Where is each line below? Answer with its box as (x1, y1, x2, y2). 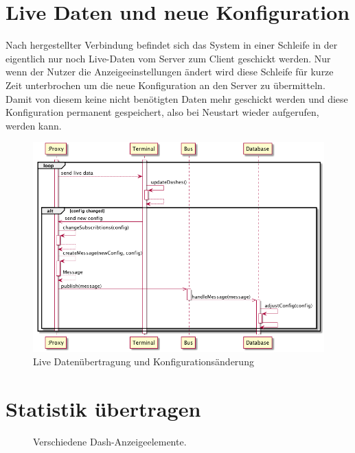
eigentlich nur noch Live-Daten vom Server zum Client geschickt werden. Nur (5, 51, 331, 65)
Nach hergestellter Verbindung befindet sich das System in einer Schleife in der (5, 38, 338, 52)
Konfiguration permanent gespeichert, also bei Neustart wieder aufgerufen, (5, 105, 319, 119)
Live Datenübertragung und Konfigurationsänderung (33, 354, 254, 369)
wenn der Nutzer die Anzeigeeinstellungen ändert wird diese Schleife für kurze (5, 64, 334, 79)
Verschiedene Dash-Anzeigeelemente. (33, 434, 187, 449)
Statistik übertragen (5, 395, 201, 423)
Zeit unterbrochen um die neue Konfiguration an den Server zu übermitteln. (5, 77, 325, 92)
